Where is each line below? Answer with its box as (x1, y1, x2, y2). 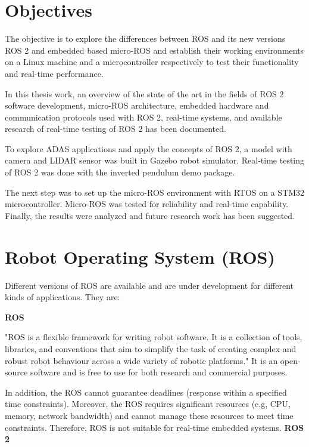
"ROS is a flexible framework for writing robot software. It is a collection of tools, (5, 331, 302, 343)
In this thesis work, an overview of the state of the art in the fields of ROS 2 (5, 87, 284, 100)
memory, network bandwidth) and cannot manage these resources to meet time (5, 409, 294, 421)
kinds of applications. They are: (5, 291, 120, 303)
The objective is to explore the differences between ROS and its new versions (5, 32, 286, 45)
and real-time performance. (5, 67, 104, 79)
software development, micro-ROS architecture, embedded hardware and (5, 99, 269, 112)
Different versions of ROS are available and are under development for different (5, 279, 294, 291)
